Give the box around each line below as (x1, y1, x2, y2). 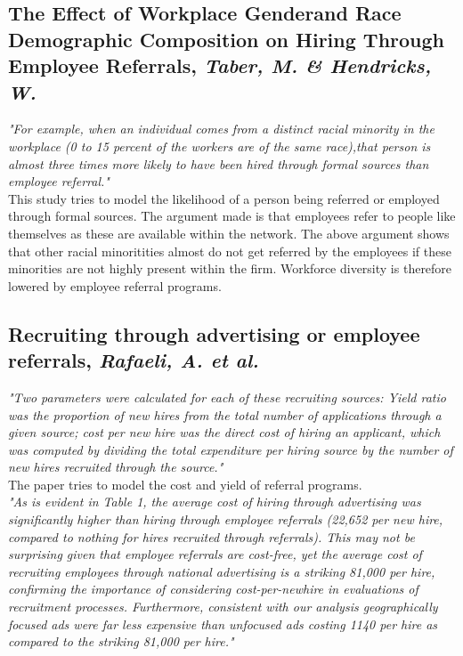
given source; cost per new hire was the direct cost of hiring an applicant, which (8, 423, 441, 441)
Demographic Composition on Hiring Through (8, 25, 445, 53)
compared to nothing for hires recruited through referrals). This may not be (8, 527, 415, 546)
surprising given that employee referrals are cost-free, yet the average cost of (8, 545, 422, 563)
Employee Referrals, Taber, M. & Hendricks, (8, 52, 432, 79)
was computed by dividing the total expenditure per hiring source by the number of (8, 440, 453, 458)
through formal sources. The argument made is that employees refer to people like (8, 207, 456, 225)
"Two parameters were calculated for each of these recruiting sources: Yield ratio (8, 387, 446, 406)
